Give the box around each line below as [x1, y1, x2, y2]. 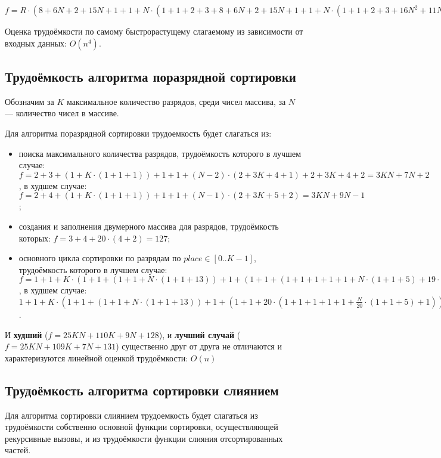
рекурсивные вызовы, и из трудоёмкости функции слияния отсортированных [5, 432, 283, 444]
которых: [18, 231, 51, 244]
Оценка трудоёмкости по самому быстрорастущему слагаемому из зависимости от [5, 25, 303, 37]
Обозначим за [5, 95, 54, 107]
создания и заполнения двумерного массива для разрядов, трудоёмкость [18, 219, 279, 232]
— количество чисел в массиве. [5, 107, 119, 119]
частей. [5, 444, 31, 456]
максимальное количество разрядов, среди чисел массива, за [66, 95, 286, 107]
